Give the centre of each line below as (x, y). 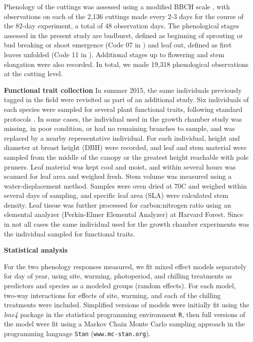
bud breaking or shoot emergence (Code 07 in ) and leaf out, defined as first (118, 45)
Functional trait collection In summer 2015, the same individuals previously (123, 90)
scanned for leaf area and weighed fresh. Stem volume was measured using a (118, 176)
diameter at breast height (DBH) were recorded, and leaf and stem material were (125, 147)
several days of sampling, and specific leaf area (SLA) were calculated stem (116, 195)
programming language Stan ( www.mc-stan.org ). (77, 333)
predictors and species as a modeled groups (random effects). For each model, (120, 286)
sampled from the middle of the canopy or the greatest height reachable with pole (126, 157)
